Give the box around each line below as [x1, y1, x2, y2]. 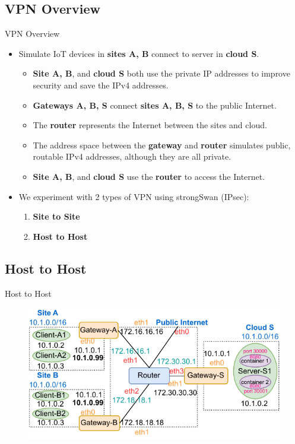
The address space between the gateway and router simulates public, [33, 138, 291, 151]
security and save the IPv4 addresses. [33, 78, 169, 91]
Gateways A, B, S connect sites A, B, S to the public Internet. [33, 99, 277, 111]
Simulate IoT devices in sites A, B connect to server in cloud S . [18, 47, 259, 59]
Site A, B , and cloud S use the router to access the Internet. [33, 170, 265, 182]
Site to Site [33, 210, 80, 223]
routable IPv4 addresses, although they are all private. [33, 150, 231, 163]
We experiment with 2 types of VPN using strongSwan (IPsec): [18, 190, 249, 202]
